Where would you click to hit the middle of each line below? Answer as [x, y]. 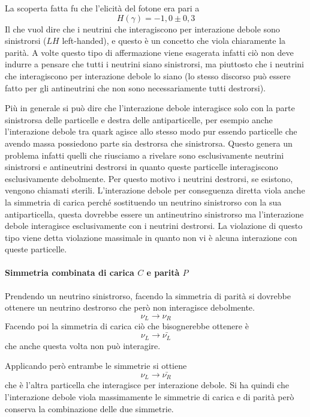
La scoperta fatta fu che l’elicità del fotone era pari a [102, 8]
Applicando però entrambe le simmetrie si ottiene [96, 366]
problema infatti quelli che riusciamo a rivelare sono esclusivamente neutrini [145, 155]
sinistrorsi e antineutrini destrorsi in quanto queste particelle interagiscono [142, 167]
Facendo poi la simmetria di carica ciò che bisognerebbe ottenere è [127, 326]
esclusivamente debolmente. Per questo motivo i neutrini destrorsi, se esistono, [149, 178]
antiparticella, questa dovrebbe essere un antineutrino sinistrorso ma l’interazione [154, 214]
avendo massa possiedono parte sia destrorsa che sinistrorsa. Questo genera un [149, 143]
